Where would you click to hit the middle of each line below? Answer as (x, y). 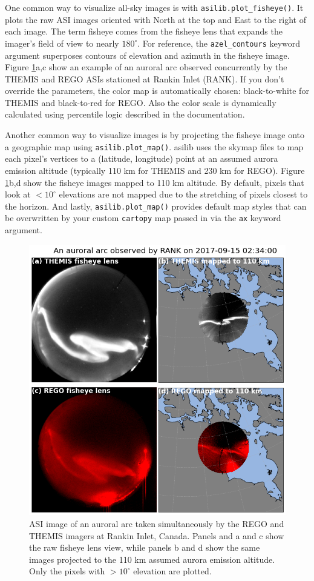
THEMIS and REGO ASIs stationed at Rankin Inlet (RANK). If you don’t (145, 78)
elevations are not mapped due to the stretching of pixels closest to (183, 194)
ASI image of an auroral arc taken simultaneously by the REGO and (157, 523)
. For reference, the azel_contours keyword (219, 43)
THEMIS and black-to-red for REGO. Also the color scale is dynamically (141, 102)
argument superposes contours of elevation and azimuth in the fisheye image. (147, 55)
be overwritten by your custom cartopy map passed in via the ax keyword (143, 218)
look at (18, 194)
